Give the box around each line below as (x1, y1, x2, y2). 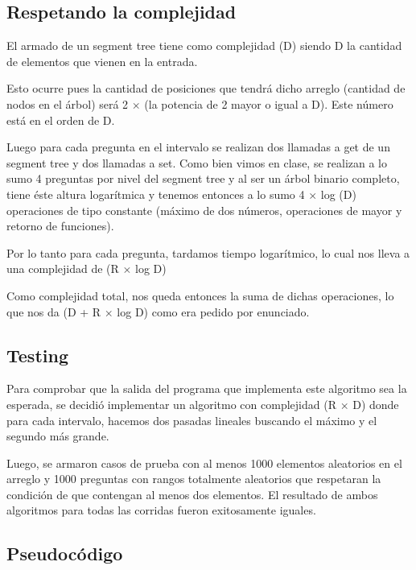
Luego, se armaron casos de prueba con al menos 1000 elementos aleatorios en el (6, 454, 402, 471)
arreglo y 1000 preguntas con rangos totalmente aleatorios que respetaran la (6, 470, 381, 487)
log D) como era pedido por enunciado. (117, 303, 310, 320)
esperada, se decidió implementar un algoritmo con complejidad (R (6, 395, 336, 412)
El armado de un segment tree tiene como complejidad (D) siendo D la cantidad (6, 37, 402, 54)
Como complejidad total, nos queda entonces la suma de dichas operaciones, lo (6, 287, 394, 304)
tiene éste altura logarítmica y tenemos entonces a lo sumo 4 (6, 185, 305, 202)
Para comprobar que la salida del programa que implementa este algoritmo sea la (6, 380, 407, 397)
